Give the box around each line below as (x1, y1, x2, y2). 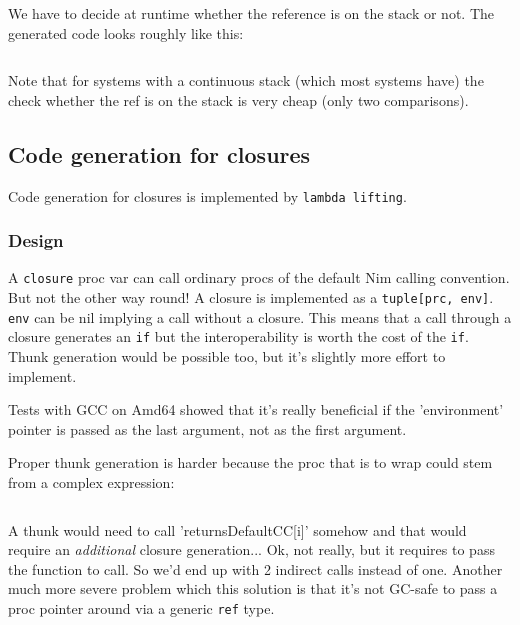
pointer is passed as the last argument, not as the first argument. (8, 418, 407, 439)
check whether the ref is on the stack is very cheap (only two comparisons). (8, 89, 469, 110)
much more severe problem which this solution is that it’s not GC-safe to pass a (8, 578, 498, 599)
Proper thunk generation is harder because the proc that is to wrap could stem (8, 452, 493, 473)
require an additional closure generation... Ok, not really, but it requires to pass (8, 539, 495, 560)
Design (8, 228, 64, 253)
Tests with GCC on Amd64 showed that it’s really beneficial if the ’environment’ (8, 399, 504, 420)
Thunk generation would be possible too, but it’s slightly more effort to (8, 346, 446, 367)
